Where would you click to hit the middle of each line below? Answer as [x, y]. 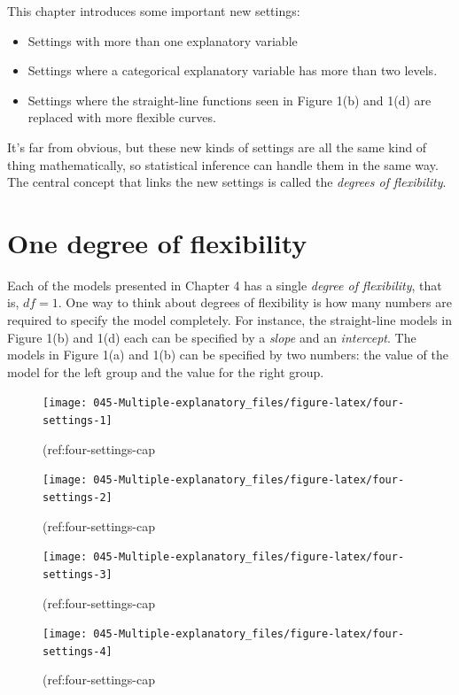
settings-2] [78, 498]
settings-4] [78, 651]
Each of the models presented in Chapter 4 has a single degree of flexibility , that [225, 285]
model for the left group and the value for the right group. [166, 371]
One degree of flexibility [157, 242]
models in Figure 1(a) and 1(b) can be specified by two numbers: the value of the [228, 355]
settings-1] [78, 421]
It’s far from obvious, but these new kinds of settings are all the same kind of [217, 147]
